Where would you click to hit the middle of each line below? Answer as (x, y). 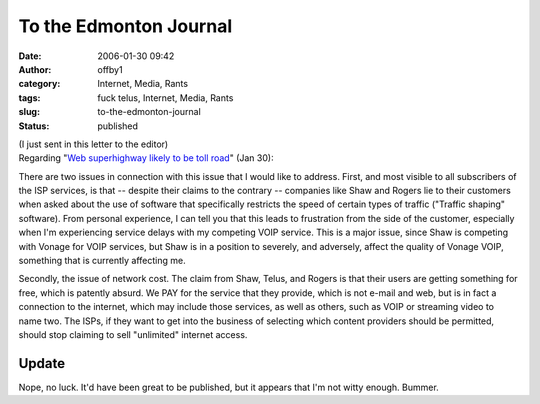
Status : (34, 126)
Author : (35, 69)
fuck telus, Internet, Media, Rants (165, 97)
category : (39, 84)
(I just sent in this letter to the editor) (93, 144)
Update (42, 363)
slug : (29, 112)
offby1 (110, 69)
